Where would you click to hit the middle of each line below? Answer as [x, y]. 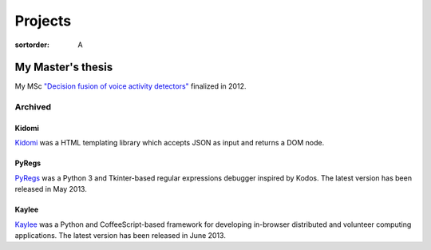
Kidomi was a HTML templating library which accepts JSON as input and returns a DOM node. [170, 143]
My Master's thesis [64, 67]
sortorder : [32, 45]
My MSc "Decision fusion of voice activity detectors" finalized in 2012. [130, 86]
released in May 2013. [51, 189]
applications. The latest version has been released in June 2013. [121, 235]
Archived [33, 107]
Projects [43, 21]
